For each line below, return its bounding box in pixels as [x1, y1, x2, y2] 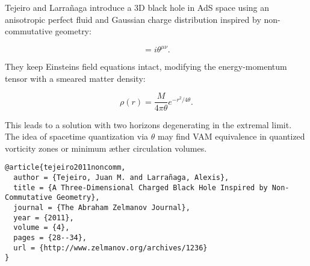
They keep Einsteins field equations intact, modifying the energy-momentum [5, 60, 287, 73]
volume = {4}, [13, 223, 70, 232]
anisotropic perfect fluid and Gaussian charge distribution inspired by [5, 13, 261, 25]
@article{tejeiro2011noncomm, [5, 163, 126, 172]
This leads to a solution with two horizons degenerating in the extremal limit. [5, 118, 292, 131]
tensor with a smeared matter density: [5, 72, 146, 84]
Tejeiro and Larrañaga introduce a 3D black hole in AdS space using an [5, 1, 270, 13]
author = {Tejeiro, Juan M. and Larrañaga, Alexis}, [13, 173, 229, 182]
